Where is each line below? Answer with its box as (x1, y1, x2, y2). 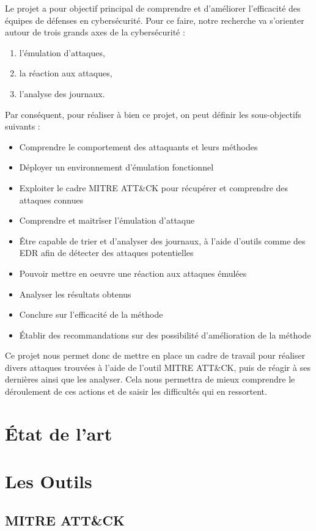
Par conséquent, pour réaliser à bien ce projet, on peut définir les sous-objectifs (5, 108, 301, 120)
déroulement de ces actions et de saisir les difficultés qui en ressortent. (5, 385, 267, 398)
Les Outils (5, 469, 92, 494)
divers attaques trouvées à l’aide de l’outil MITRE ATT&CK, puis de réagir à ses (5, 361, 310, 373)
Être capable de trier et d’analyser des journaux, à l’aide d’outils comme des (19, 234, 306, 247)
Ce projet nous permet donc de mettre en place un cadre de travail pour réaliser (5, 349, 306, 362)
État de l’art (5, 420, 112, 445)
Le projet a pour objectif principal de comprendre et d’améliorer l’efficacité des (5, 2, 301, 14)
